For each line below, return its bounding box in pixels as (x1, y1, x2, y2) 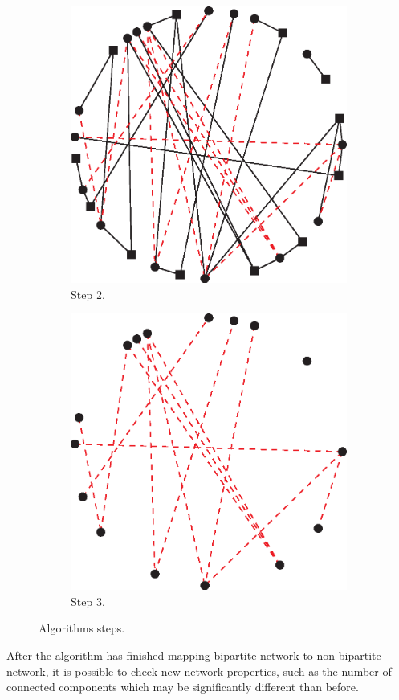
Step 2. (71, 285, 105, 302)
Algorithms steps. (39, 620, 125, 637)
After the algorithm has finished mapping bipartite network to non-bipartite (6, 646, 381, 663)
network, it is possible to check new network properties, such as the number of (6, 662, 392, 679)
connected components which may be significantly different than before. (6, 678, 359, 695)
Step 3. (71, 592, 105, 609)
